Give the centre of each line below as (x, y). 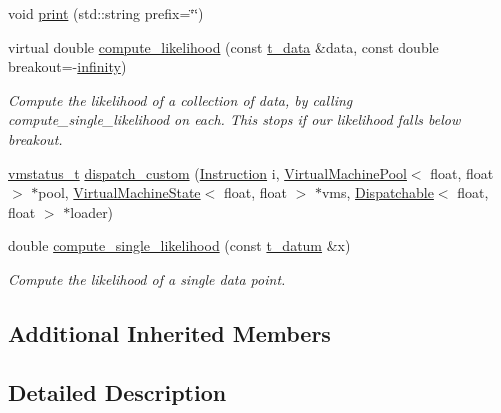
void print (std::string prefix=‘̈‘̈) (106, 13)
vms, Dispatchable (377, 192)
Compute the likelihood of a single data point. (147, 278)
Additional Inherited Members (169, 332)
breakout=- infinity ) (67, 66)
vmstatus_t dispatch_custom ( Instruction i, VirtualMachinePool (207, 172)
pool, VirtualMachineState (119, 192)
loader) (92, 211)
